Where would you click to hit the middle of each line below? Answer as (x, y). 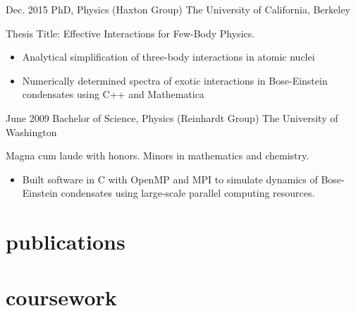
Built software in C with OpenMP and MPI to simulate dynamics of (170, 179)
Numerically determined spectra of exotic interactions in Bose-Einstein (175, 80)
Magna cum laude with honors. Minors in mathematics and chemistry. (158, 155)
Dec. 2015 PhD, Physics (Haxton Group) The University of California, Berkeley (178, 9)
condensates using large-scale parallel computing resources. (188, 193)
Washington (31, 132)
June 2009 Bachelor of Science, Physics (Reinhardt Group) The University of (172, 117)
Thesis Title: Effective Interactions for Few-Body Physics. (130, 33)
